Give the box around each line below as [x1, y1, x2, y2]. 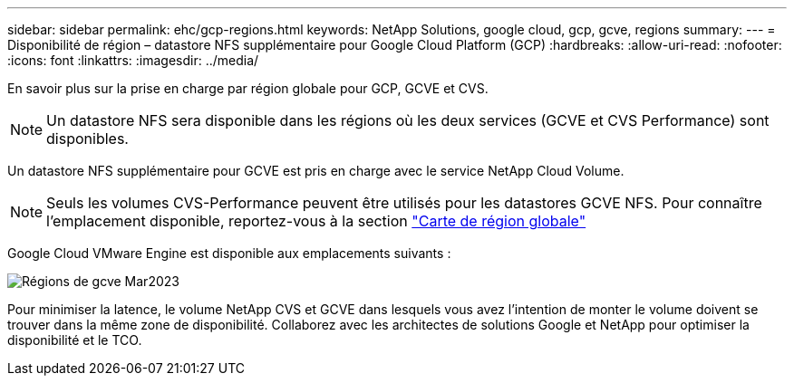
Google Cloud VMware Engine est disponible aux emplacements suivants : [7, 245, 451, 261]
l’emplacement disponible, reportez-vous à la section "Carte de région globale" [46, 212, 586, 230]
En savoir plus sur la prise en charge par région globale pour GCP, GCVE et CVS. [7, 81, 489, 96]
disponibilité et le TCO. [7, 332, 142, 348]
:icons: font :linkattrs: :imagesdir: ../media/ [7, 53, 259, 68]
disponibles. [46, 129, 129, 148]
